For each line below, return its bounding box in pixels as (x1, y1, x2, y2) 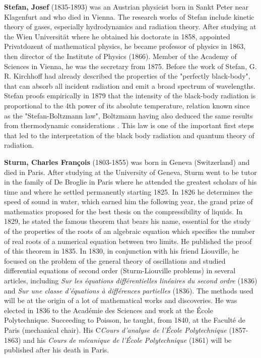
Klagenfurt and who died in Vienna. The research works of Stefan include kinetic (4, 11, 254, 22)
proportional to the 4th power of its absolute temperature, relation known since (4, 100, 250, 110)
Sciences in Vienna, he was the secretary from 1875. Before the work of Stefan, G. (4, 61, 257, 71)
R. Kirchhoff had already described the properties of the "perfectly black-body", (4, 71, 250, 81)
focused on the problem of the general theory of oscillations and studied (4, 255, 226, 266)
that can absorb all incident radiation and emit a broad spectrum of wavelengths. (4, 80, 255, 91)
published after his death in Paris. (4, 344, 109, 355)
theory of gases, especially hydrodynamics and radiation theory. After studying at (4, 21, 256, 32)
